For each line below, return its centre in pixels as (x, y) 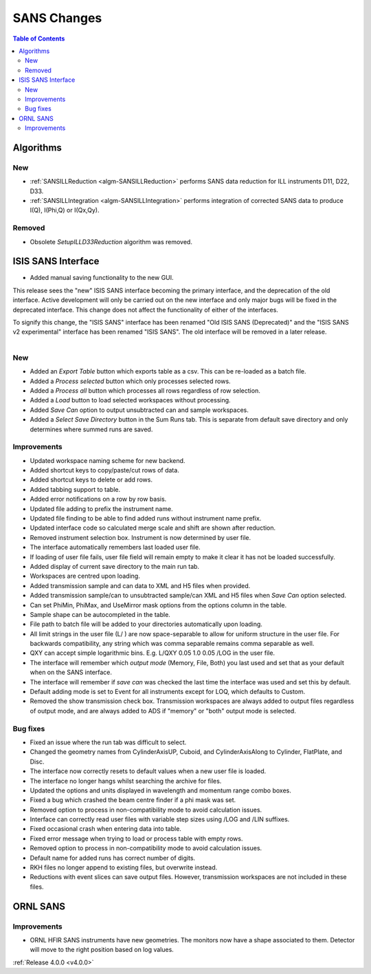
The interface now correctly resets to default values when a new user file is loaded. (148, 771)
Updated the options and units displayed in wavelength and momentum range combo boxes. (160, 790)
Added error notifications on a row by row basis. (98, 499)
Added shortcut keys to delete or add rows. (91, 480)
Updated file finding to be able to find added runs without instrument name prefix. (146, 518)
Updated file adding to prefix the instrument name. (101, 508)
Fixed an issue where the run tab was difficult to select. (108, 742)
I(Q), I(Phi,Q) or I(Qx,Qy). (65, 210)
